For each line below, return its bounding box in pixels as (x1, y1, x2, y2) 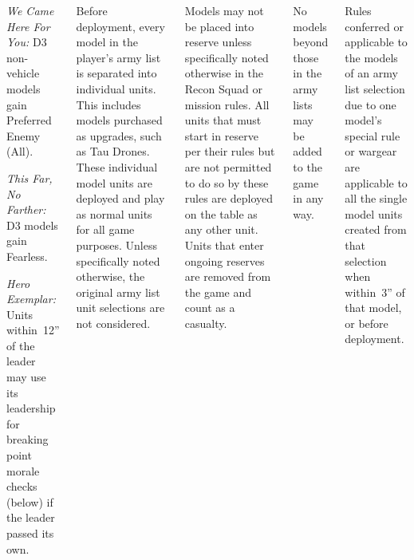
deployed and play (76, 190, 165, 207)
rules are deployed (184, 190, 274, 207)
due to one (345, 96, 396, 112)
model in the (76, 34, 138, 50)
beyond (293, 34, 329, 50)
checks (6, 478, 37, 495)
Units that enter (184, 236, 264, 253)
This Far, (6, 169, 53, 186)
